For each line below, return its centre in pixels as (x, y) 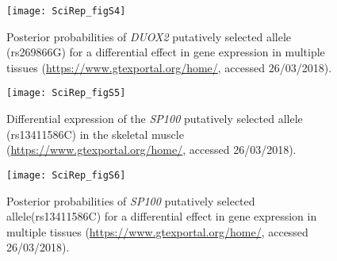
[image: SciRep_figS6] (66, 175)
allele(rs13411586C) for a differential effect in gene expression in (162, 216)
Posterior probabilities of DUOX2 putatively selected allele (149, 36)
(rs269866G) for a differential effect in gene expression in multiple (166, 52)
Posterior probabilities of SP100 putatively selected (131, 200)
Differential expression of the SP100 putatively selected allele (155, 119)
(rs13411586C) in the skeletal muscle (95, 134)
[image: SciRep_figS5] (66, 93)
